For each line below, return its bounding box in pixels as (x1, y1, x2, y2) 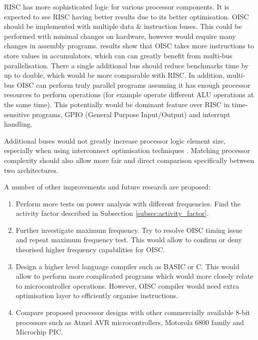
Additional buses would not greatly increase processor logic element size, (4, 135, 226, 146)
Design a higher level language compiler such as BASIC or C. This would (15, 261, 240, 271)
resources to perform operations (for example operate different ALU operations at (4, 89, 254, 100)
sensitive (4, 109, 30, 119)
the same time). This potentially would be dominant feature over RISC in (4, 99, 230, 109)
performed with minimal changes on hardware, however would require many (4, 30, 236, 41)
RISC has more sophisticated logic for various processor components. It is (4, 1, 229, 11)
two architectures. (4, 165, 58, 175)
